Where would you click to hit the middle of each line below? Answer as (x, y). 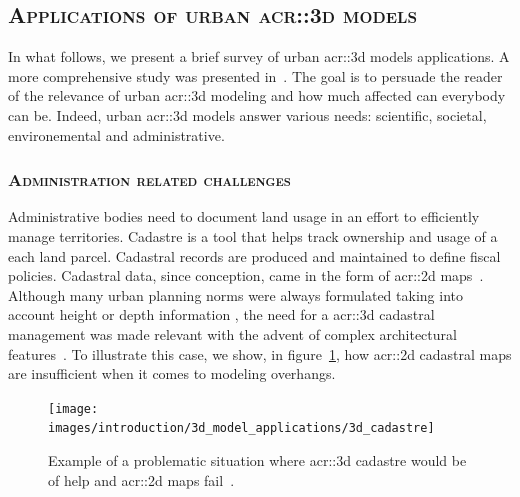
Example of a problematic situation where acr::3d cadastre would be (257, 460)
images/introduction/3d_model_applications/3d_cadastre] (241, 428)
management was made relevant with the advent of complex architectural (232, 333)
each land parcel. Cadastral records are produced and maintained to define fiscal (254, 255)
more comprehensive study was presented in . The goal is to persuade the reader (255, 75)
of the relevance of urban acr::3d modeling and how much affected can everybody (257, 95)
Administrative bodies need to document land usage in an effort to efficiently (244, 216)
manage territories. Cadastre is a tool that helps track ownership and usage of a (253, 235)
